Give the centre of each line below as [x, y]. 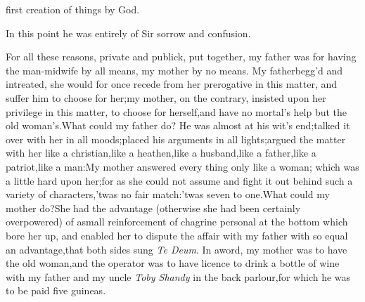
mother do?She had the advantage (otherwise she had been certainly [153, 208]
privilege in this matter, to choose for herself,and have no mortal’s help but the [177, 111]
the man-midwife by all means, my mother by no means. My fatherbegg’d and [174, 70]
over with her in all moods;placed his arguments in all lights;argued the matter [176, 139]
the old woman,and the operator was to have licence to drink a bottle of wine [173, 263]
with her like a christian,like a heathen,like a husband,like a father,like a [161, 153]
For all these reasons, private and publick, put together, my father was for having [181, 57]
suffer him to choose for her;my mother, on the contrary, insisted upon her [166, 97]
